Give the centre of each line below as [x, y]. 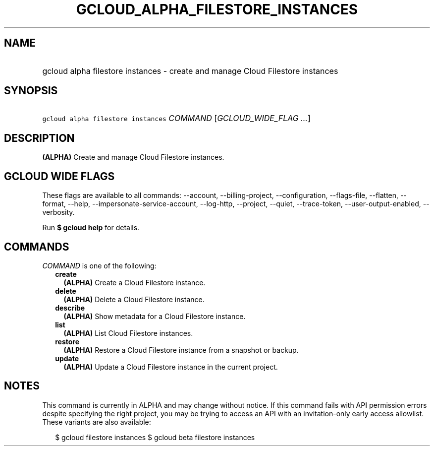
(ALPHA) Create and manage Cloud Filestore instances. [133, 157]
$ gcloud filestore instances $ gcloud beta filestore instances [155, 437]
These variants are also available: [97, 422]
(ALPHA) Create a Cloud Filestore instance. [135, 282]
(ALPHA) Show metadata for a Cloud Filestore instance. [155, 316]
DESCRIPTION [39, 138]
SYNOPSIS [31, 91]
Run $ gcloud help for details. [91, 228]
